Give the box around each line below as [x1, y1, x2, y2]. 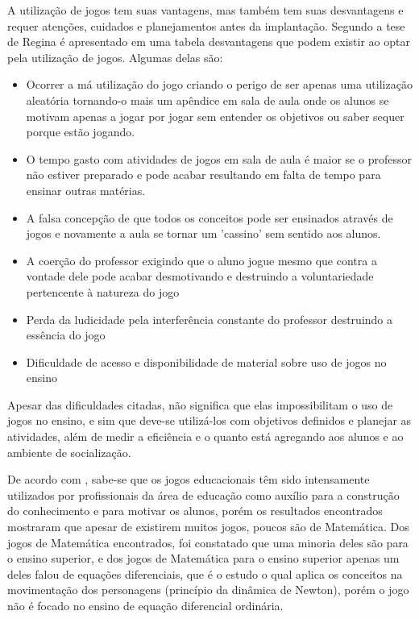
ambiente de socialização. [7, 443, 131, 460]
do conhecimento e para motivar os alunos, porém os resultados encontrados [7, 502, 383, 519]
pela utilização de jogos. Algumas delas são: [7, 48, 223, 65]
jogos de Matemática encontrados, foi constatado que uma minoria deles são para [7, 534, 409, 550]
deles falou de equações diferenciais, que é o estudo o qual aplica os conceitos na [7, 565, 403, 582]
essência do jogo [26, 326, 106, 343]
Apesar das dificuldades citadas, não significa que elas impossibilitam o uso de [7, 396, 393, 413]
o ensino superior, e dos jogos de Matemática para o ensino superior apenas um [7, 550, 400, 567]
